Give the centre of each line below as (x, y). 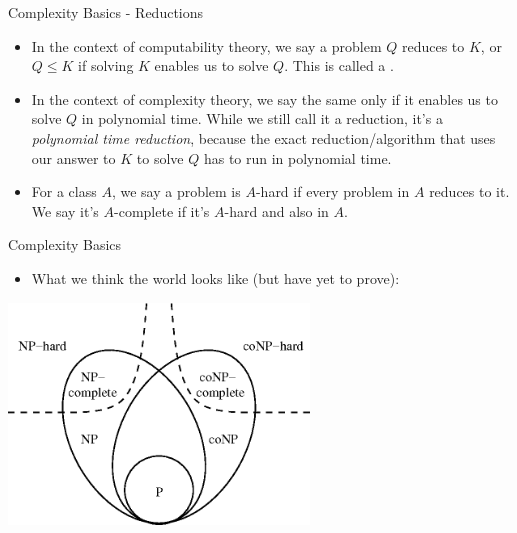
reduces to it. (469, 191)
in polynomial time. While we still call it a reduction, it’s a (262, 118)
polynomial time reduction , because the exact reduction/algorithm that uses (263, 137)
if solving (106, 65)
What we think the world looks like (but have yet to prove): (215, 277)
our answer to (73, 157)
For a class (64, 191)
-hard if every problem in (332, 191)
